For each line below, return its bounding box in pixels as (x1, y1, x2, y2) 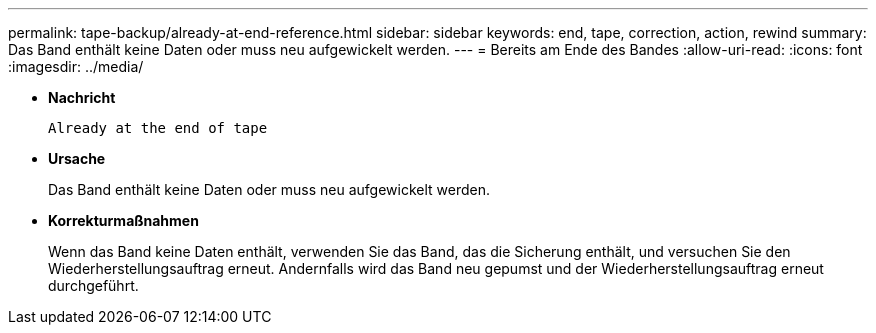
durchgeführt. (48, 277, 139, 294)
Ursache (48, 150, 106, 167)
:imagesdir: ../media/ (8, 58, 144, 75)
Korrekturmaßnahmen (48, 212, 199, 229)
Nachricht (48, 89, 116, 106)
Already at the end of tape (48, 120, 268, 136)
